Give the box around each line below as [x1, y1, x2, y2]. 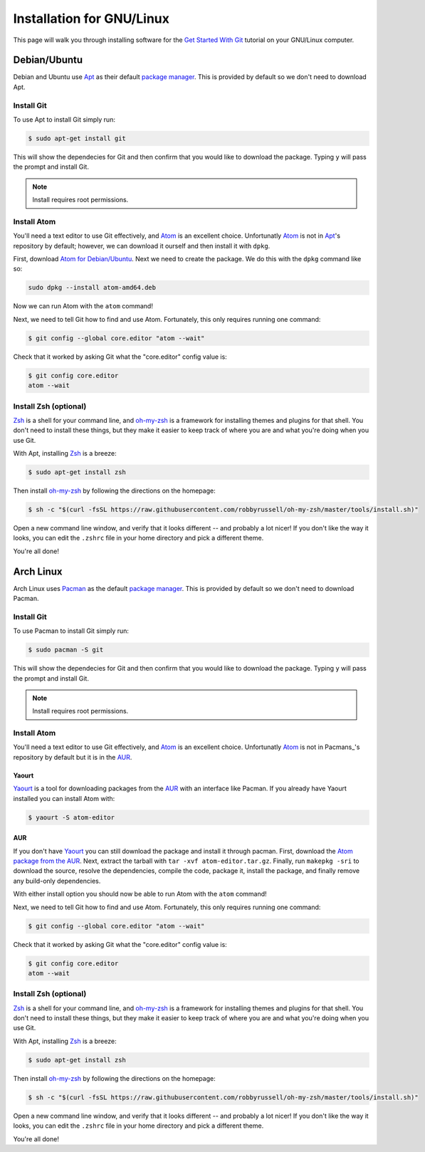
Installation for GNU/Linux [13, 11, 170, 26]
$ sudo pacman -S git [28, 646, 104, 654]
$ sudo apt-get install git [28, 134, 126, 142]
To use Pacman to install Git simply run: [13, 627, 130, 635]
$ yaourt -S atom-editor [28, 813, 115, 822]
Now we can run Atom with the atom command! [13, 302, 153, 310]
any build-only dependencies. [13, 876, 101, 885]
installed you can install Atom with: [13, 794, 115, 802]
